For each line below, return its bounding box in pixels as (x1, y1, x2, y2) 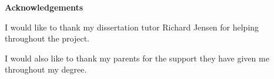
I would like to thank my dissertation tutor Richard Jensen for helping (5, 20, 259, 33)
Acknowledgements (5, 1, 83, 13)
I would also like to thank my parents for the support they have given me (5, 51, 269, 64)
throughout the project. (5, 32, 90, 44)
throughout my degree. (5, 63, 87, 75)
